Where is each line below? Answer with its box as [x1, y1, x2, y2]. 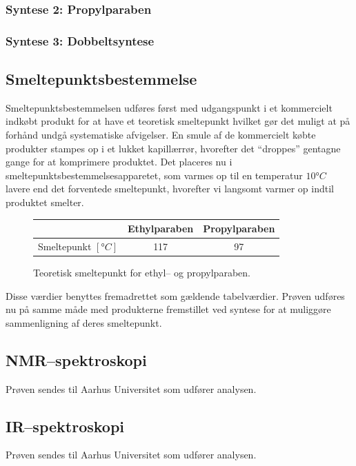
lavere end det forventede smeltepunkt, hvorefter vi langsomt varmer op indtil [6, 181, 334, 196]
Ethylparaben [128, 221, 194, 236]
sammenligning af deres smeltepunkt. [6, 315, 162, 330]
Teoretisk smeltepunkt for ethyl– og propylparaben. [33, 265, 250, 280]
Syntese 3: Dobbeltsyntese [6, 32, 155, 49]
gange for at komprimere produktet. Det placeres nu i [6, 154, 233, 169]
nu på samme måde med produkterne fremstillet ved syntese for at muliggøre [6, 302, 331, 316]
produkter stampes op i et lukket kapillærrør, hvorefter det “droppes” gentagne [6, 141, 341, 155]
